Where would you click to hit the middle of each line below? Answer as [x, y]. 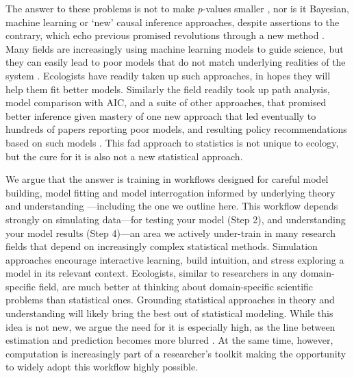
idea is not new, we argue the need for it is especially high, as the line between [170, 326]
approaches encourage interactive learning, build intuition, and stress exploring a [175, 259]
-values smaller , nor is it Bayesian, [276, 8]
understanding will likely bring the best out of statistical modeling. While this [169, 313]
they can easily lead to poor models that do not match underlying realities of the [176, 62]
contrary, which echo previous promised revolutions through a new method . [165, 35]
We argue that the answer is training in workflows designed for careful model [167, 179]
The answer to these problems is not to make [100, 8]
